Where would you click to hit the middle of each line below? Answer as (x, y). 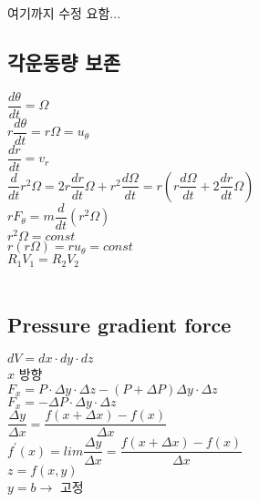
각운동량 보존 (64, 61)
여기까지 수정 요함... (64, 13)
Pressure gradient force (119, 324)
